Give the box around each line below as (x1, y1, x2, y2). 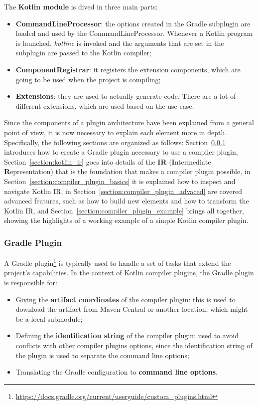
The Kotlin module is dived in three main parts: (4, 1, 158, 11)
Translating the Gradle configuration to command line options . (15, 367, 218, 377)
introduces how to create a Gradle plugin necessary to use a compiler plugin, (4, 147, 238, 157)
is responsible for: (4, 277, 57, 287)
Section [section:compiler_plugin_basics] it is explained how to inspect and (4, 176, 236, 186)
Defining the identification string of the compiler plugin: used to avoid (15, 330, 239, 341)
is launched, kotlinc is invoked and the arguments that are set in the (15, 37, 224, 48)
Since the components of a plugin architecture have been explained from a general (4, 117, 254, 128)
